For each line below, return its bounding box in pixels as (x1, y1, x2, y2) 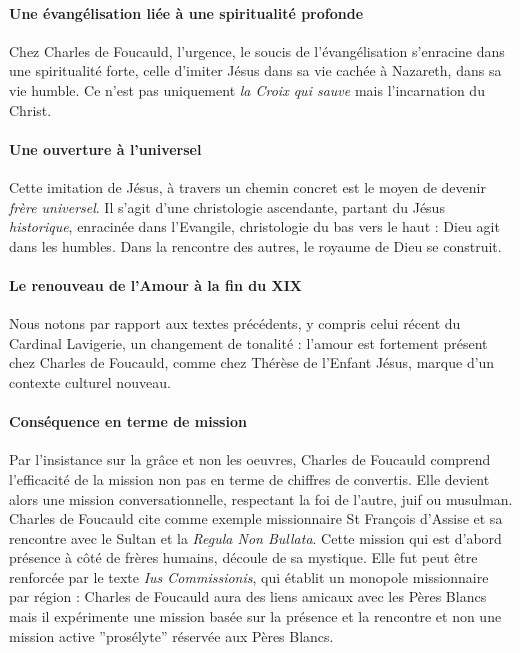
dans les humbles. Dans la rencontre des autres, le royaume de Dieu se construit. (9, 235, 502, 256)
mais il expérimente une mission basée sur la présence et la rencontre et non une (9, 606, 502, 627)
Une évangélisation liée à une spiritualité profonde (9, 2, 364, 23)
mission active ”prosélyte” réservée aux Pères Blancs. (9, 625, 334, 646)
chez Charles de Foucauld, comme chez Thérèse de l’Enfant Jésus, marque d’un (9, 352, 495, 373)
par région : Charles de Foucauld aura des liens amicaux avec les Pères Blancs (9, 586, 487, 607)
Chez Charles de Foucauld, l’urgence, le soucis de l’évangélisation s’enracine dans (9, 40, 505, 61)
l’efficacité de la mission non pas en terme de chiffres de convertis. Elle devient (9, 468, 490, 489)
